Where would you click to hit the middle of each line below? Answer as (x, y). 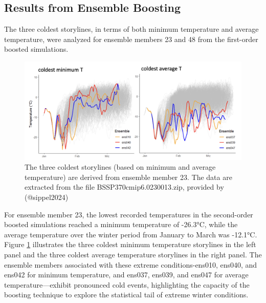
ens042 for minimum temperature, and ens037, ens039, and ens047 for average (126, 275)
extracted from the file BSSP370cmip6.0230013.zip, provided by (124, 187)
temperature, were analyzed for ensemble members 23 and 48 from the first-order (131, 39)
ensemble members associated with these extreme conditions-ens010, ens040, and (131, 264)
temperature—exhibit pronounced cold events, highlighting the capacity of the (127, 284)
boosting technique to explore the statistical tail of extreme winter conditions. (126, 295)
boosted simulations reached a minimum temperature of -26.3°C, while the (121, 224)
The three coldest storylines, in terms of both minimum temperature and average (131, 29)
